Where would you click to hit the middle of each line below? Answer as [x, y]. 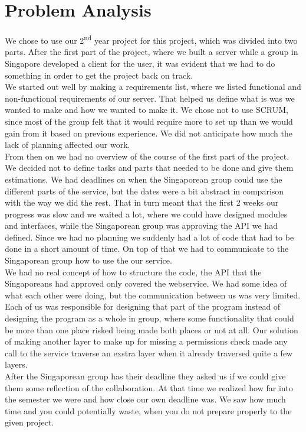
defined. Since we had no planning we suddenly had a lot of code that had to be [149, 237]
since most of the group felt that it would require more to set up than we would [149, 121]
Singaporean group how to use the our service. [88, 260]
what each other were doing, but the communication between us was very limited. [153, 295]
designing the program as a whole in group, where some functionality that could [149, 318]
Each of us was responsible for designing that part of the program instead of [143, 306]
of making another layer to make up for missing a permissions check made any [146, 341]
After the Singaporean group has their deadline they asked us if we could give [145, 376]
